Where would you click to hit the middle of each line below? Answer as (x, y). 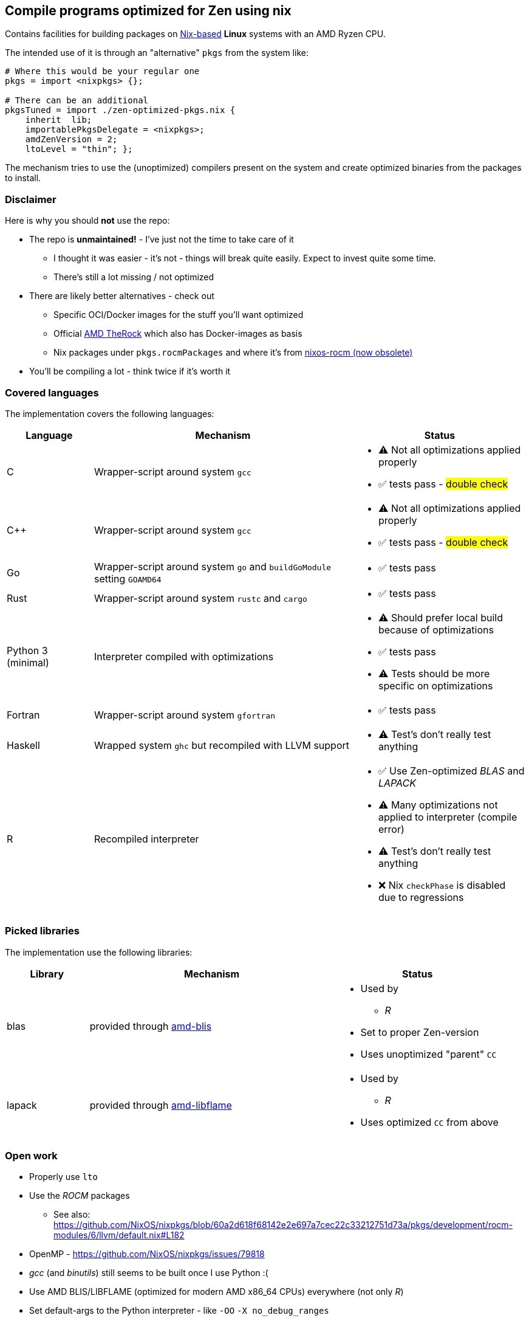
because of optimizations (436, 629)
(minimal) (28, 662)
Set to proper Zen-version (420, 1032)
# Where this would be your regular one (102, 71)
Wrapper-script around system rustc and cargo (200, 598)
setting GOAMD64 (128, 578)
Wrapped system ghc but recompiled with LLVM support (221, 745)
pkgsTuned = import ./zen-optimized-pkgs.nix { (120, 110)
